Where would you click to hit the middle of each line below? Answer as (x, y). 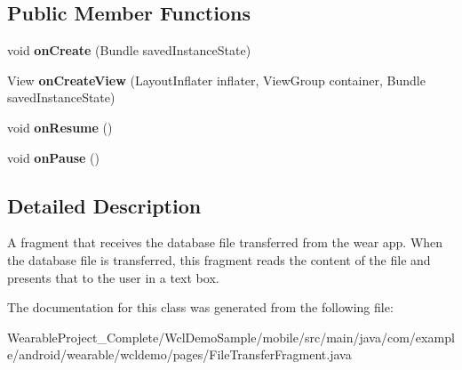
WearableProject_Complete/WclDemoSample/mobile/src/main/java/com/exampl (231, 337)
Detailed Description (104, 205)
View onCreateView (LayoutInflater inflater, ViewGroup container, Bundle (216, 80)
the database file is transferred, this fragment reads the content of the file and (219, 259)
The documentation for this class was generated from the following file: (200, 307)
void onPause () (53, 157)
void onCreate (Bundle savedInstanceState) (129, 50)
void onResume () (60, 127)
